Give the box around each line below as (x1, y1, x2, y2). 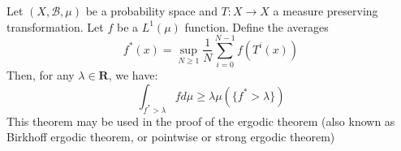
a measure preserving (273, 2, 378, 19)
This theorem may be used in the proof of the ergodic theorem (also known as (6, 112, 395, 129)
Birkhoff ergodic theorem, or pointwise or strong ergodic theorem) (6, 128, 335, 145)
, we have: (108, 67, 158, 84)
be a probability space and (85, 2, 218, 19)
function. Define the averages (184, 18, 329, 35)
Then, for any (6, 67, 75, 84)
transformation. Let (6, 18, 104, 35)
